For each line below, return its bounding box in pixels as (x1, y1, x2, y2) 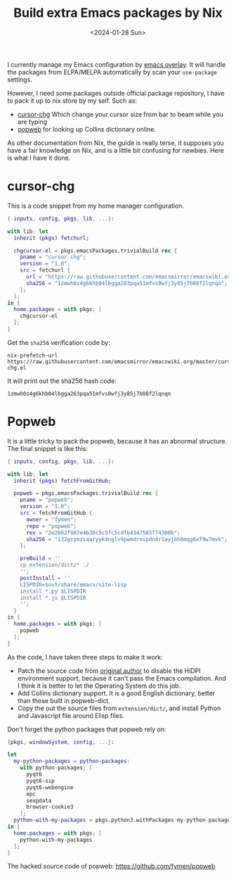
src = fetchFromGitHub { (20, 510, 93, 517)
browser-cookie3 (25, 804, 74, 811)
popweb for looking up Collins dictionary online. (17, 125, 157, 133)
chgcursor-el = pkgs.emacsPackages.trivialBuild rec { (13, 247, 178, 254)
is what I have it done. (7, 153, 71, 162)
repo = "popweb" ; (25, 522, 77, 529)
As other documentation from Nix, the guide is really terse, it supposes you (7, 139, 225, 147)
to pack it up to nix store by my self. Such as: (7, 96, 138, 105)
